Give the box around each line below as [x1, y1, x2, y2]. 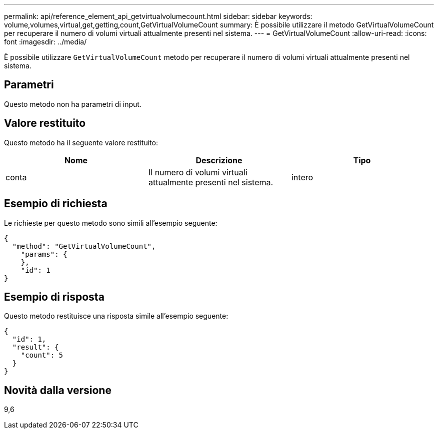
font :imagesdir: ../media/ [4, 37, 87, 46]
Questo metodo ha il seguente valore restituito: [4, 138, 158, 147]
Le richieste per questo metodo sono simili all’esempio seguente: [4, 218, 217, 227]
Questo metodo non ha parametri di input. [4, 99, 141, 108]
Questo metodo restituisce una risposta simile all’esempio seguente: [4, 312, 228, 321]
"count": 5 [20, 351, 63, 360]
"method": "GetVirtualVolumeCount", [12, 242, 156, 250]
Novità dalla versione [4, 384, 111, 397]
